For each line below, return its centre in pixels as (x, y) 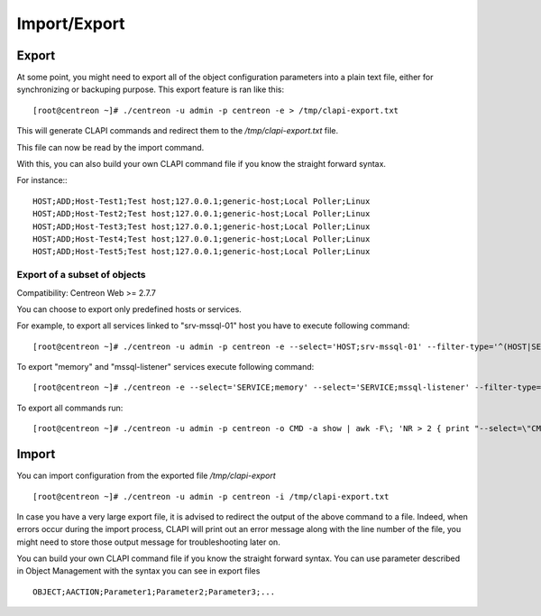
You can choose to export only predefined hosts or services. (129, 309)
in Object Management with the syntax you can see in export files (138, 571)
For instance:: (42, 180)
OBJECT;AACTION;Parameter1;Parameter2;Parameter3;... (154, 592)
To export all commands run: (70, 408)
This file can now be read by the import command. (110, 147)
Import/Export (71, 23)
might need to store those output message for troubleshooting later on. (149, 542)
